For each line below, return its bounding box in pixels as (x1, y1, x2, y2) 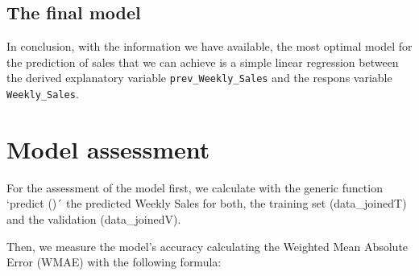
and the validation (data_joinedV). (6, 211, 181, 228)
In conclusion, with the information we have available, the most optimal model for (6, 38, 413, 55)
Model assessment (6, 132, 210, 165)
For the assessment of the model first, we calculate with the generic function (6, 179, 383, 196)
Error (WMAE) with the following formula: (6, 253, 222, 270)
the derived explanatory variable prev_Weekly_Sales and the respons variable (6, 69, 392, 86)
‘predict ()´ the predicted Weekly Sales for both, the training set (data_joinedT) (6, 195, 407, 212)
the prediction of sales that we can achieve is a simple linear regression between (6, 53, 399, 70)
